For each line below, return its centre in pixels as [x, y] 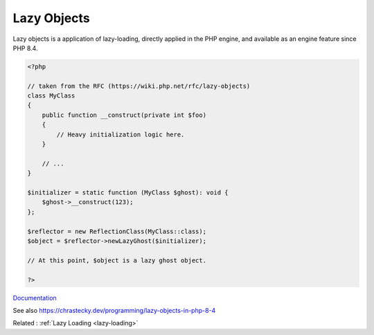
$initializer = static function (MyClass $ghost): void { [128, 193]
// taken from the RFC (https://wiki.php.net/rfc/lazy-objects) [139, 86]
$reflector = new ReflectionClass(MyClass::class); [117, 231]
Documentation [35, 298]
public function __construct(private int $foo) [124, 115]
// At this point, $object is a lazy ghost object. [117, 260]
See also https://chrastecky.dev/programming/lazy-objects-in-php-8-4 [114, 310]
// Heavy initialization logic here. [121, 134]
